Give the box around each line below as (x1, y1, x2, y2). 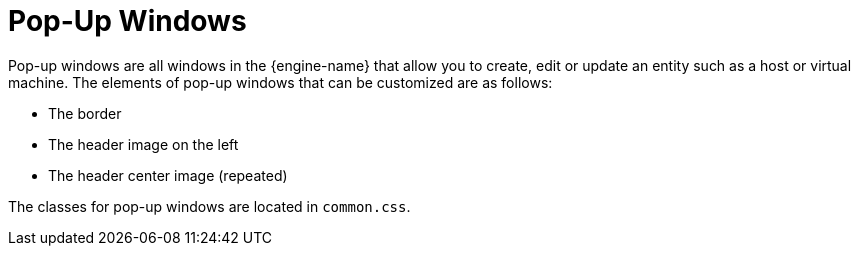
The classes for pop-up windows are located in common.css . (8, 197, 411, 215)
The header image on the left (48, 135, 239, 153)
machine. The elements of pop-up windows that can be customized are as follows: (8, 73, 553, 91)
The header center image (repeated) (48, 166, 288, 184)
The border (48, 104, 122, 122)
